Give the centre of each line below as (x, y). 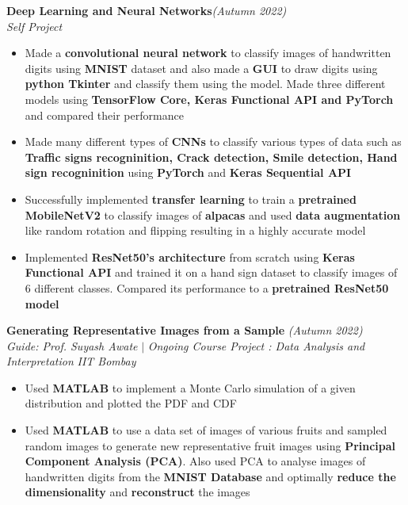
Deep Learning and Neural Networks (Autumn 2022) (147, 10)
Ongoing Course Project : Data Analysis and (256, 345)
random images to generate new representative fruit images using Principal (210, 445)
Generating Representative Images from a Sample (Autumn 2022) (185, 330)
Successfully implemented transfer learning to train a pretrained (191, 199)
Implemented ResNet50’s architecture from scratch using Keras (190, 256)
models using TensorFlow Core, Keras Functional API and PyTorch (209, 99)
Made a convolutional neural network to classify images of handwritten (208, 53)
